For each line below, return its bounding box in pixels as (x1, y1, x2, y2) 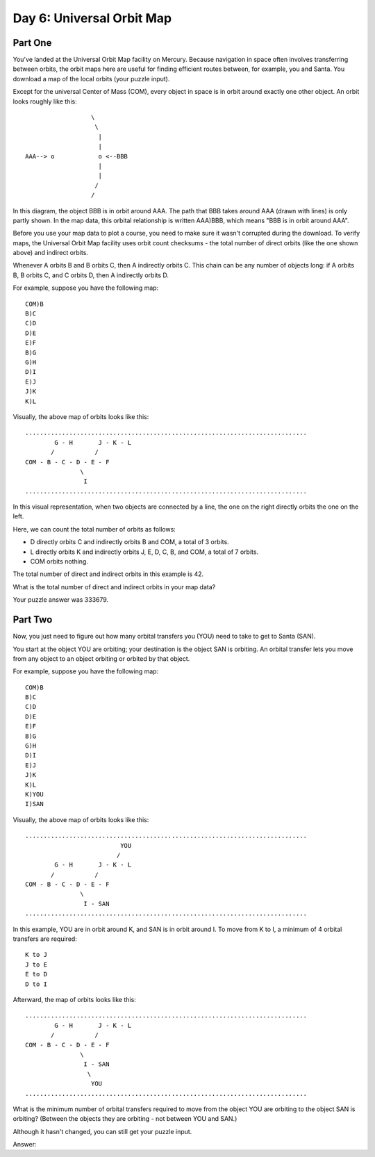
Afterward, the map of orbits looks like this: (12, 996, 137, 1003)
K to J (25, 951, 48, 959)
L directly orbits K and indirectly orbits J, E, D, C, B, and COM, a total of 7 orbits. (30, 548, 259, 556)
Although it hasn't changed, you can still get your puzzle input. (12, 1127, 192, 1135)
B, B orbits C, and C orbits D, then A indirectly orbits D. (12, 271, 169, 279)
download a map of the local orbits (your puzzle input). (12, 74, 170, 83)
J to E (25, 960, 48, 969)
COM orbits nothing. (30, 557, 88, 566)
